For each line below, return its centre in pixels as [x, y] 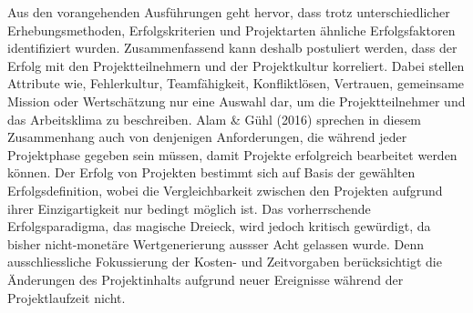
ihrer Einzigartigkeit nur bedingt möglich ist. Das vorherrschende [189, 208]
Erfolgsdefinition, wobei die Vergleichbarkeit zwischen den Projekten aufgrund [225, 190]
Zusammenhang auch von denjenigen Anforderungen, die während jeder [207, 137]
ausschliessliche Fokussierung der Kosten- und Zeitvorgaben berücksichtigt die [225, 262]
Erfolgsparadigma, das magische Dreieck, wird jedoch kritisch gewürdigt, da [219, 226]
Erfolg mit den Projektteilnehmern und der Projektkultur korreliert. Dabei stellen [236, 65]
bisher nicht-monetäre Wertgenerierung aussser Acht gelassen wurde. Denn [216, 243]
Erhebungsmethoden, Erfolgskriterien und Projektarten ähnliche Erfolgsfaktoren [231, 30]
